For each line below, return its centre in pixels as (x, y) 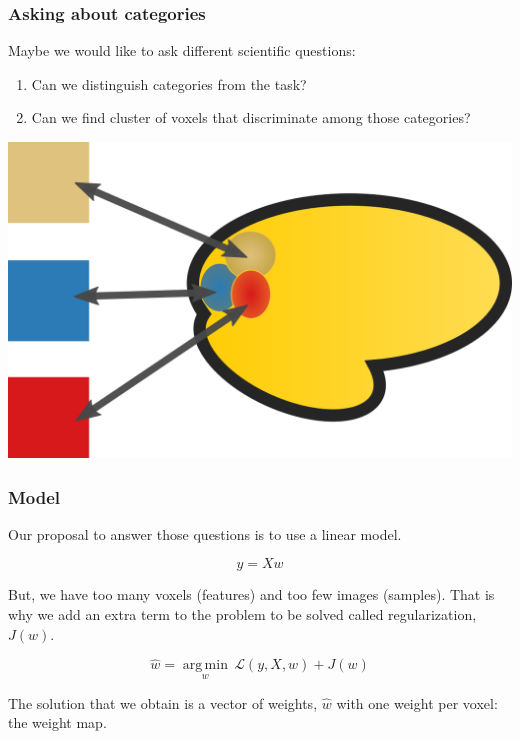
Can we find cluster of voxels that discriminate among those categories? (251, 117)
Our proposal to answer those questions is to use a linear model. (205, 533)
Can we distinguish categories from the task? (169, 83)
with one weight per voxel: (417, 702)
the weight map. (57, 722)
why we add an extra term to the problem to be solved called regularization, (242, 613)
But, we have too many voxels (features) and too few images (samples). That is (251, 594)
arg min (205, 665)
